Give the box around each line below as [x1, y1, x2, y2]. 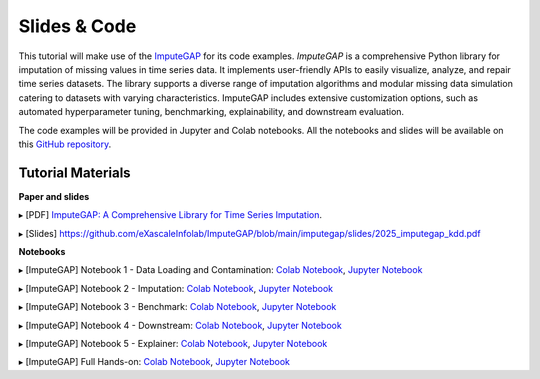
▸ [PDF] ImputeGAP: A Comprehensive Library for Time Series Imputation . [18, 209, 323, 221]
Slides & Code [18, 15, 137, 37]
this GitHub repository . [18, 138, 112, 150]
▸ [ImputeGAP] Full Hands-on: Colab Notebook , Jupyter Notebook [18, 356, 290, 368]
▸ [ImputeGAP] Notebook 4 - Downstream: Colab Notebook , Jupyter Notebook [18, 319, 342, 331]
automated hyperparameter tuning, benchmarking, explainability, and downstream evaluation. [18, 106, 405, 118]
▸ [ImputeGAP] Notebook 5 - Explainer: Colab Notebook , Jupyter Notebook [18, 337, 328, 349]
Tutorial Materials [18, 164, 131, 181]
